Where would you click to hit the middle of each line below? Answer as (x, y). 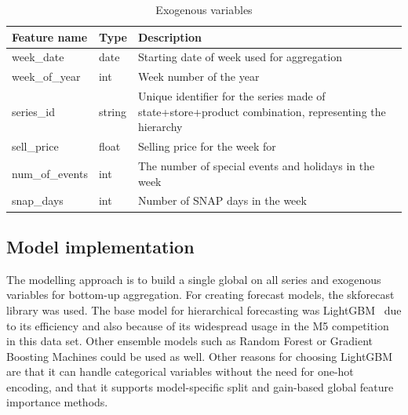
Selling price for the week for (207, 146)
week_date (38, 57)
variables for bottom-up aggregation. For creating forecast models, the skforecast (200, 295)
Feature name (50, 36)
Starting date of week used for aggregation (240, 57)
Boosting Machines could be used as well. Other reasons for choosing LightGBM (200, 356)
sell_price (35, 146)
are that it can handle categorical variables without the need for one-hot (180, 371)
